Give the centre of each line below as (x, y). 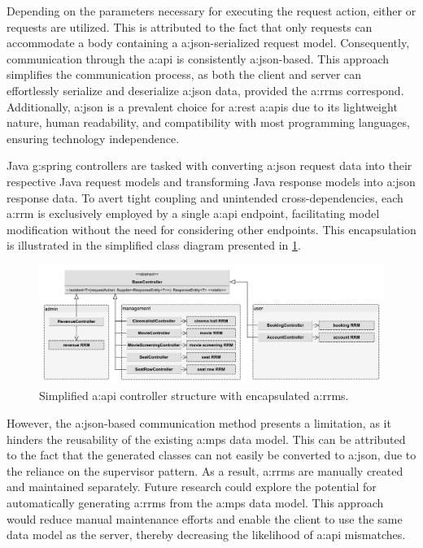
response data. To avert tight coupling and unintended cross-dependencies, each (205, 197)
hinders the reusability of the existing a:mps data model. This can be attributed (206, 439)
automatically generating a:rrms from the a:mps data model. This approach (195, 503)
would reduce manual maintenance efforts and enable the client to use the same (205, 518)
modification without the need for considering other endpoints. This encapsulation (211, 229)
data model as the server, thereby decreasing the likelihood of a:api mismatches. (206, 535)
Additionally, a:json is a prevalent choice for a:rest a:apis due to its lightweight (202, 106)
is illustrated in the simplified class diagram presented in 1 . (154, 245)
